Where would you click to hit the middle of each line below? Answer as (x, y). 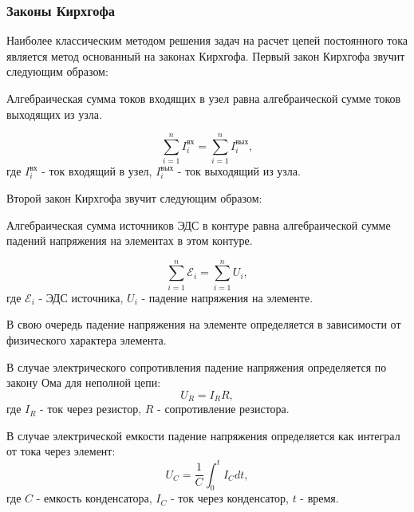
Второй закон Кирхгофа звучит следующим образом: (134, 197)
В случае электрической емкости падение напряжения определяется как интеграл (203, 435)
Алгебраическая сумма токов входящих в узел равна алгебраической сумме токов (204, 98)
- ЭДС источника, (81, 297)
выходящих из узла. (54, 114)
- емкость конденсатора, (94, 498)
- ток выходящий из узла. (239, 171)
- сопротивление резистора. (223, 409)
